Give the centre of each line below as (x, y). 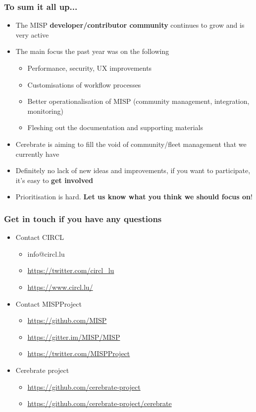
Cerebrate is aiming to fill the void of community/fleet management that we (131, 144)
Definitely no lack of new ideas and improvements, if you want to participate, (133, 170)
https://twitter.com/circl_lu (71, 270)
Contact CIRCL (40, 237)
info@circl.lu (46, 253)
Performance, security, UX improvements (90, 68)
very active (32, 34)
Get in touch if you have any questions (83, 218)
